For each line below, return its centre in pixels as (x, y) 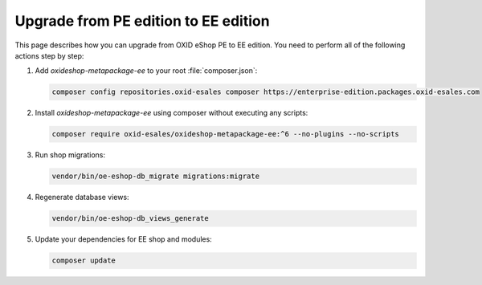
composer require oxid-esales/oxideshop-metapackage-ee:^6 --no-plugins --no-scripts (225, 134)
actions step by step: (49, 55)
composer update (84, 261)
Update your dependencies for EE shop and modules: (123, 239)
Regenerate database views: (82, 197)
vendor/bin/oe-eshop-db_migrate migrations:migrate (156, 176)
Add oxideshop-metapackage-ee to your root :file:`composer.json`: (146, 71)
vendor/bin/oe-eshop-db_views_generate (130, 218)
